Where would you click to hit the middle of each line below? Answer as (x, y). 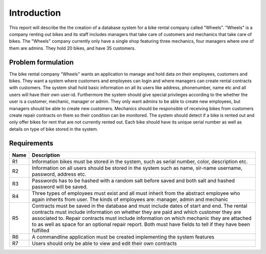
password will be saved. (60, 187)
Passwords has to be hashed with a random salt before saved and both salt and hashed (133, 181)
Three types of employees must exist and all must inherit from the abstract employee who (136, 193)
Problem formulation (41, 62)
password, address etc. (59, 174)
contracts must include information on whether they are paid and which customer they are (136, 212)
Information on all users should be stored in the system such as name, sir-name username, (137, 168)
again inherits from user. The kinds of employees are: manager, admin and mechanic (130, 199)
